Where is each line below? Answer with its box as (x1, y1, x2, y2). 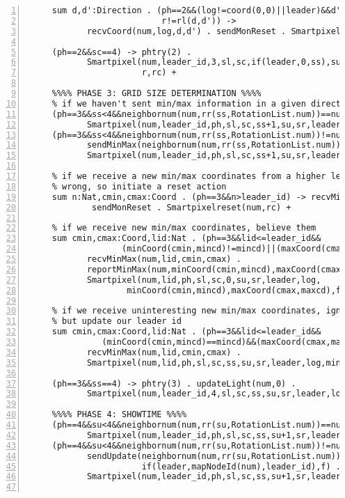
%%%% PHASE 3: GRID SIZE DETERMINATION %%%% (51, 88, 262, 98)
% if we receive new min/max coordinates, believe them (51, 223, 316, 233)
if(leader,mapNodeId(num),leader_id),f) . (141, 461, 342, 472)
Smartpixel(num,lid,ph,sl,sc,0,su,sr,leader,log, (86, 274, 321, 285)
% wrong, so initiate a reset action (51, 181, 227, 192)
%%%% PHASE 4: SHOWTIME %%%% (51, 410, 187, 420)
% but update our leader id (51, 316, 182, 327)
